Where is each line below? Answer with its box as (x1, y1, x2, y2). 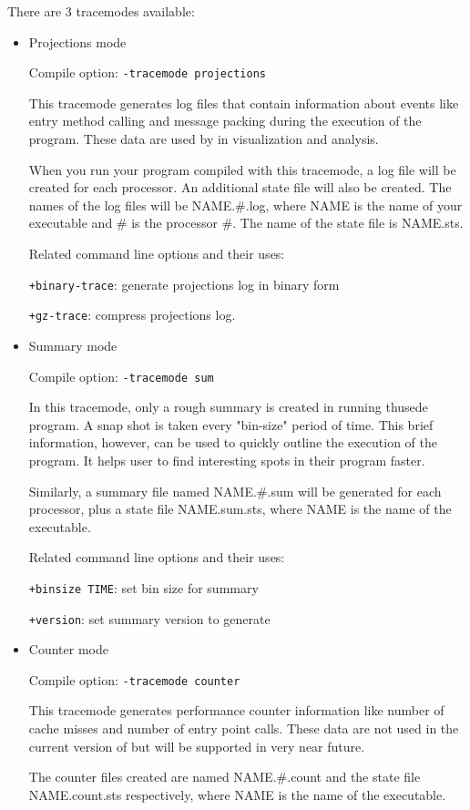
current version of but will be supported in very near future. (28, 736, 365, 755)
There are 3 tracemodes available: (7, 2, 195, 20)
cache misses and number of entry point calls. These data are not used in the (28, 719, 459, 738)
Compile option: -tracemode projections (28, 63, 266, 82)
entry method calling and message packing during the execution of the (28, 111, 422, 130)
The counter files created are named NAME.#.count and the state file (28, 767, 421, 786)
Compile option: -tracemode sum (28, 366, 214, 385)
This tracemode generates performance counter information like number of (28, 701, 444, 720)
